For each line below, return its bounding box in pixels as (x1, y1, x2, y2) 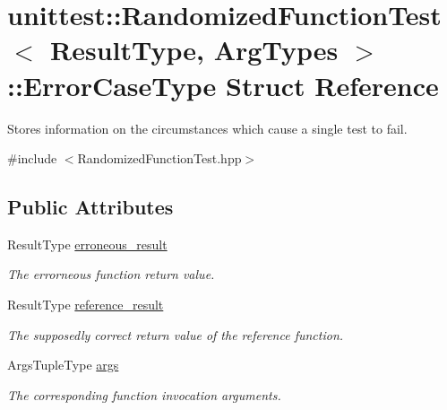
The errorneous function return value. (7, 265, 215, 284)
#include (7, 149, 57, 168)
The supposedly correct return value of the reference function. (7, 325, 344, 344)
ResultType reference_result (7, 295, 164, 314)
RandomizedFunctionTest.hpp (77, 149, 242, 168)
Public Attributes (7, 193, 174, 221)
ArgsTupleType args (7, 355, 119, 374)
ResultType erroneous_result (7, 234, 168, 253)
